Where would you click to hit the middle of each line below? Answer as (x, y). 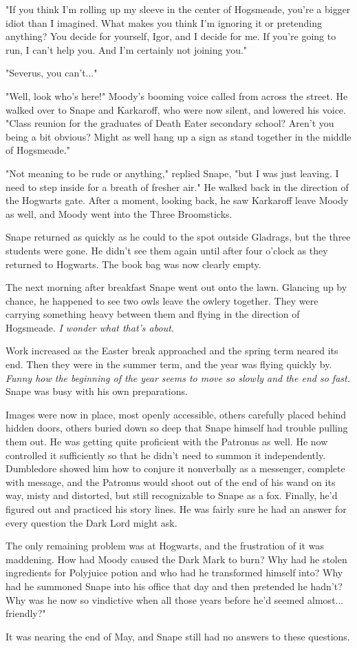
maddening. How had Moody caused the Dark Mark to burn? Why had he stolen (176, 559)
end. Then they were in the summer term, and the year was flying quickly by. (169, 364)
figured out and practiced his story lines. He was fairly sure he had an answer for (176, 509)
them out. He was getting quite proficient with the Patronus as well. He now (167, 442)
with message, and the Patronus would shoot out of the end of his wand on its (171, 482)
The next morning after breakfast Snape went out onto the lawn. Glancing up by (176, 287)
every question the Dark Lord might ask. (91, 522)
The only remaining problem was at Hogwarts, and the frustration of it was (165, 546)
